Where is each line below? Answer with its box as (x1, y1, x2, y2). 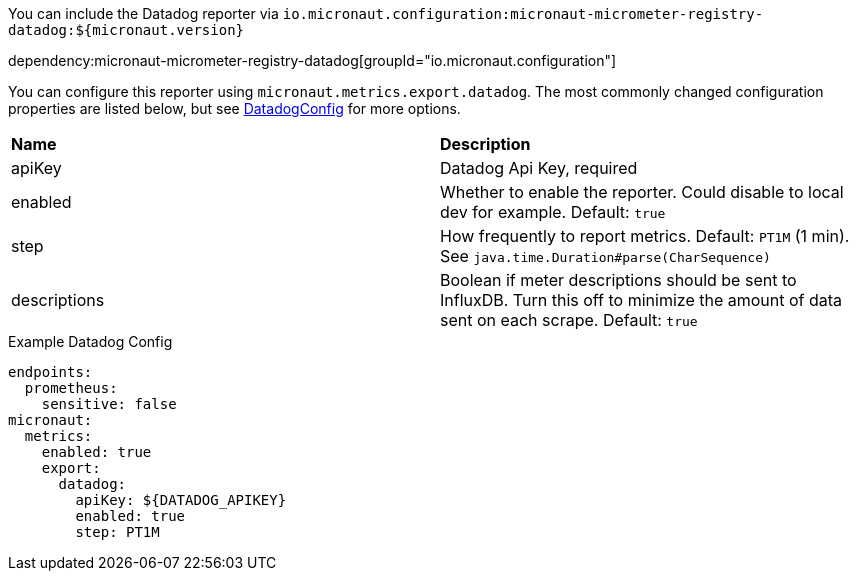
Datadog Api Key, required (440, 158, 638, 178)
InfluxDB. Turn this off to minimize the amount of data (440, 290, 843, 310)
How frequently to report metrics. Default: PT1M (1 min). (440, 226, 850, 246)
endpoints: (8, 364, 93, 380)
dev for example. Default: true (440, 202, 666, 222)
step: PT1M (75, 524, 160, 540)
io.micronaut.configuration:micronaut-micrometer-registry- (282, 6, 764, 22)
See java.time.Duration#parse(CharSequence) (440, 246, 771, 266)
